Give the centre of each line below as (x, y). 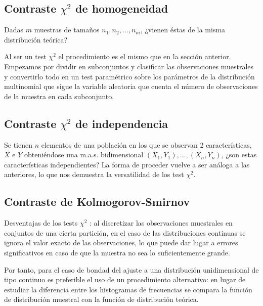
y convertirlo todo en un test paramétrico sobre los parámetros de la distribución (129, 76)
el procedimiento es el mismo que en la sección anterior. (145, 56)
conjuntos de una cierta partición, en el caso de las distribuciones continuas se (125, 232)
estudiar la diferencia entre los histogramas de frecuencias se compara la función (128, 289)
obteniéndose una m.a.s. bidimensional (84, 155)
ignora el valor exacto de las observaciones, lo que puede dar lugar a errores (121, 243)
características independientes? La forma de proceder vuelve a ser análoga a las (127, 164)
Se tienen (18, 144)
